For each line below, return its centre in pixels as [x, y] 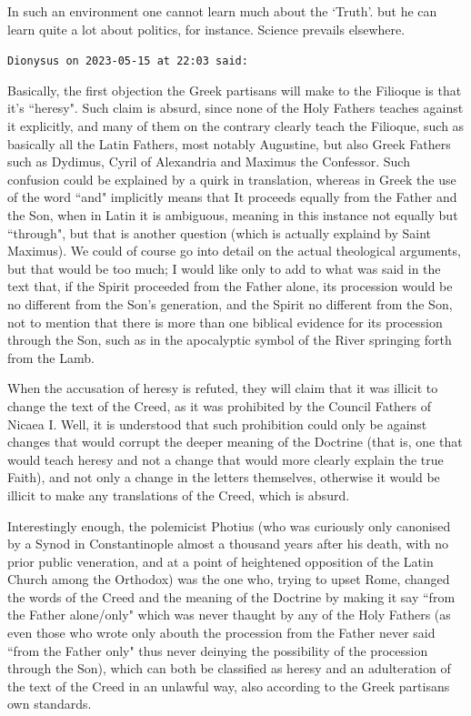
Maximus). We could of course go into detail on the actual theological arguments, [234, 251]
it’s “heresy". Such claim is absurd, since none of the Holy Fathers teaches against [235, 108]
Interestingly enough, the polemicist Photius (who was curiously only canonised [229, 525]
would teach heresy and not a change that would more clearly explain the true [225, 459]
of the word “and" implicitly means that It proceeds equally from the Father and [232, 197]
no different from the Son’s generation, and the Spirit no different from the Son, [230, 303]
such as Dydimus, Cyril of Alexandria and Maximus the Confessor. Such [209, 161]
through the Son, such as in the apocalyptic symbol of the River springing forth [230, 340]
